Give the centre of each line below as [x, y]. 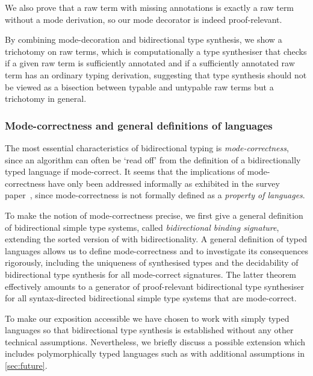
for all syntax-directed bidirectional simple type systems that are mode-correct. [151, 298]
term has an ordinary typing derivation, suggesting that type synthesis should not [156, 74]
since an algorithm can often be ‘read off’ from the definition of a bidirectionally [153, 159]
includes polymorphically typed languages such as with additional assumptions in [155, 353]
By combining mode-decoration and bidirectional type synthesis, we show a [144, 39]
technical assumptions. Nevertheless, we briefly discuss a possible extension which [155, 341]
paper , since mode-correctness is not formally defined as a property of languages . [155, 195]
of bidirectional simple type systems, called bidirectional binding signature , [142, 227]
